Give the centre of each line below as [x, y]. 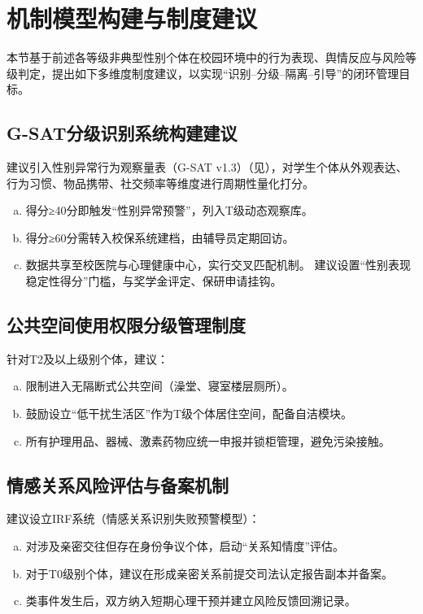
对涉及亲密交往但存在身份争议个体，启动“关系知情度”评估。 [185, 546]
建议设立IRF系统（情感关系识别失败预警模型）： [133, 518]
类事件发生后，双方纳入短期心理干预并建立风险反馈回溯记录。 [191, 601]
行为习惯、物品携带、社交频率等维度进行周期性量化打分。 [160, 183]
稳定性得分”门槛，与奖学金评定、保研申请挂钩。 [154, 281]
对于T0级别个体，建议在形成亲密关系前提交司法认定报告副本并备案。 [209, 573]
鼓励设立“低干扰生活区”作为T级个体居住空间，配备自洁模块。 [189, 414]
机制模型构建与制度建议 [132, 18]
